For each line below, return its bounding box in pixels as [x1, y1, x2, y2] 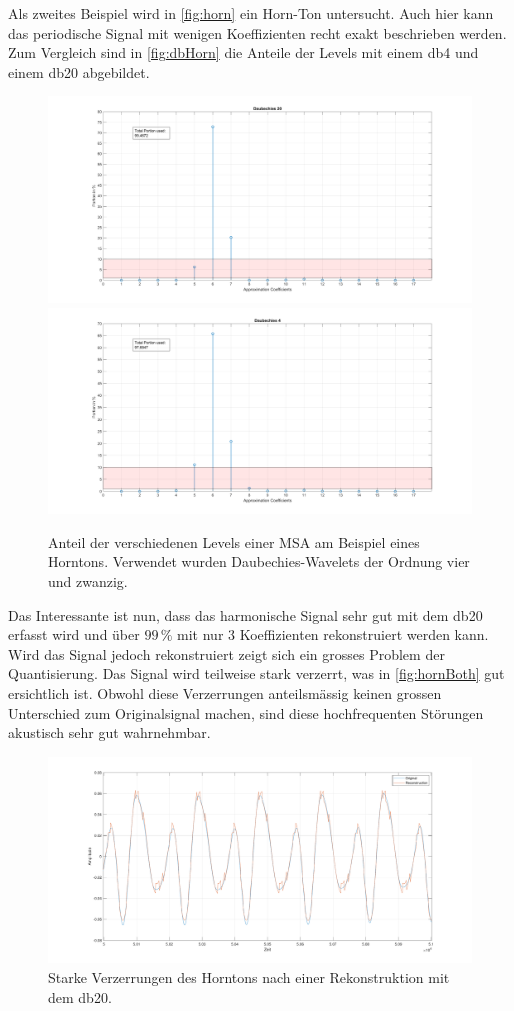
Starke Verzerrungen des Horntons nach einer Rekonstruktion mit [48, 966, 450, 987]
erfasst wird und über [8, 624, 140, 645]
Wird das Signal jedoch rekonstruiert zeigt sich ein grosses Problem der [8, 643, 445, 664]
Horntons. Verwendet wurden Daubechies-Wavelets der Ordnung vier [48, 551, 470, 572]
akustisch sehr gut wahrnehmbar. [8, 722, 211, 743]
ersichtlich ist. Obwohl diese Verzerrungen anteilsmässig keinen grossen [8, 682, 442, 703]
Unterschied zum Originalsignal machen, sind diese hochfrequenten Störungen [8, 702, 484, 723]
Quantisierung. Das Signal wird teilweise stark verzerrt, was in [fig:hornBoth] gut [8, 663, 505, 684]
